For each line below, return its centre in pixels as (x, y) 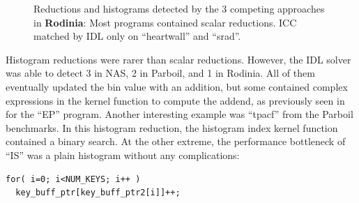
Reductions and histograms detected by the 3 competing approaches (179, 8)
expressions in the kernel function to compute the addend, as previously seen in (175, 100)
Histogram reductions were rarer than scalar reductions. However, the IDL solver (178, 59)
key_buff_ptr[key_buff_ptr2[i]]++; (98, 193)
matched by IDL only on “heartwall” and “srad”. (137, 36)
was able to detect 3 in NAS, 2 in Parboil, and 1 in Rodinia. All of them (160, 73)
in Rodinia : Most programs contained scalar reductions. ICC (165, 22)
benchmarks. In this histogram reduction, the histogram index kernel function (172, 127)
